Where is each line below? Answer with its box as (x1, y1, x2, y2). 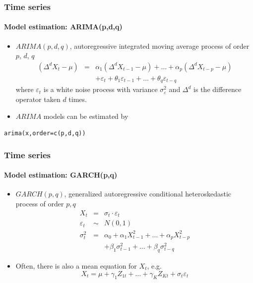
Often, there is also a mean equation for (15, 261, 137, 271)
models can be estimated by (43, 110, 128, 121)
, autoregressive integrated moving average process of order (69, 40, 250, 51)
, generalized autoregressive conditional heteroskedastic (64, 189, 232, 199)
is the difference (193, 84, 242, 94)
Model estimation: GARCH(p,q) (4, 170, 118, 180)
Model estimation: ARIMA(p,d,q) (4, 21, 123, 32)
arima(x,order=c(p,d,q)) (4, 130, 86, 137)
